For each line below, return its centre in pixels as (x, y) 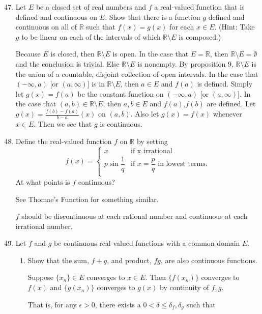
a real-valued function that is (199, 7)
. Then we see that (63, 124)
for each (182, 27)
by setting (152, 141)
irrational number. (44, 226)
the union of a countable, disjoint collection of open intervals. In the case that (137, 74)
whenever (227, 114)
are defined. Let (231, 104)
